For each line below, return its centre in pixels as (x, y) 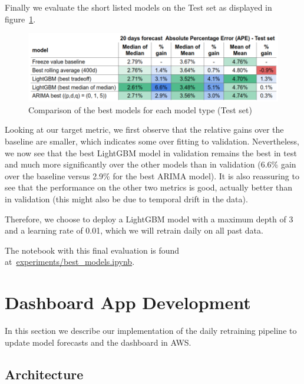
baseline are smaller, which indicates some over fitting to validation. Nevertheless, (152, 141)
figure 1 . (20, 19)
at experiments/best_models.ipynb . (70, 262)
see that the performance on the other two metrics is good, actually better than (149, 187)
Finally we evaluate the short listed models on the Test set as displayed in (138, 7)
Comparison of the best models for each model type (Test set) (140, 109)
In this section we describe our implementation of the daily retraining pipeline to (151, 331)
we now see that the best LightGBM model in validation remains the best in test (151, 152)
